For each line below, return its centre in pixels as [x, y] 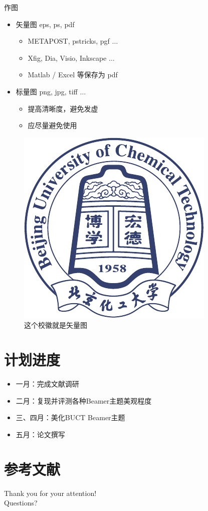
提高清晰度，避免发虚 [63, 108]
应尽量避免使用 [52, 125]
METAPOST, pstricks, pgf [69, 41]
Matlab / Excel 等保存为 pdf [73, 75]
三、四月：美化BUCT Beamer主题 [70, 417]
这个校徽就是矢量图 [56, 325]
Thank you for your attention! [50, 493]
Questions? [21, 503]
